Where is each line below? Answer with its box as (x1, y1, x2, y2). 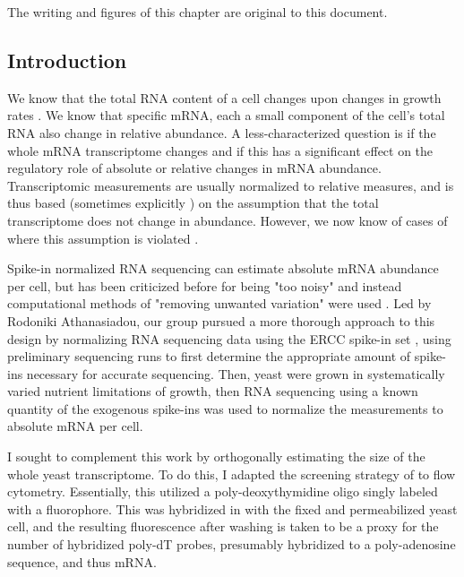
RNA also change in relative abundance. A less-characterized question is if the (7, 123, 436, 142)
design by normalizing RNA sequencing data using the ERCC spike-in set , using (7, 329, 451, 348)
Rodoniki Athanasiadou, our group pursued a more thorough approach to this (7, 311, 435, 330)
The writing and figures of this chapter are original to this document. (7, 3, 388, 21)
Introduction (7, 46, 127, 73)
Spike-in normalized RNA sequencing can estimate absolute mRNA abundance (7, 259, 439, 278)
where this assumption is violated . (7, 228, 199, 247)
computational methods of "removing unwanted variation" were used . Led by (7, 294, 432, 313)
